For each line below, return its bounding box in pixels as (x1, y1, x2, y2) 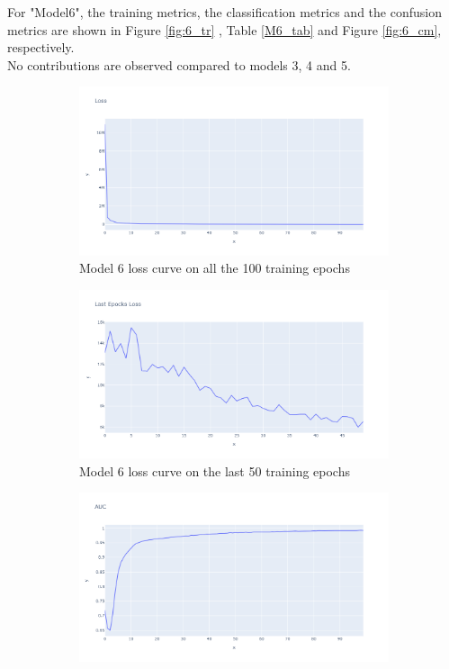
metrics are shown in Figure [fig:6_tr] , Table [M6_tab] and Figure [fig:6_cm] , (7, 20, 442, 39)
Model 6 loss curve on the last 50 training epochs (79, 461, 350, 480)
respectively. (7, 38, 75, 57)
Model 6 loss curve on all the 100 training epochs (79, 258, 350, 277)
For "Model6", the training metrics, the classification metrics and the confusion (7, 3, 442, 21)
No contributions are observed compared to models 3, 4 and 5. (7, 55, 351, 74)
